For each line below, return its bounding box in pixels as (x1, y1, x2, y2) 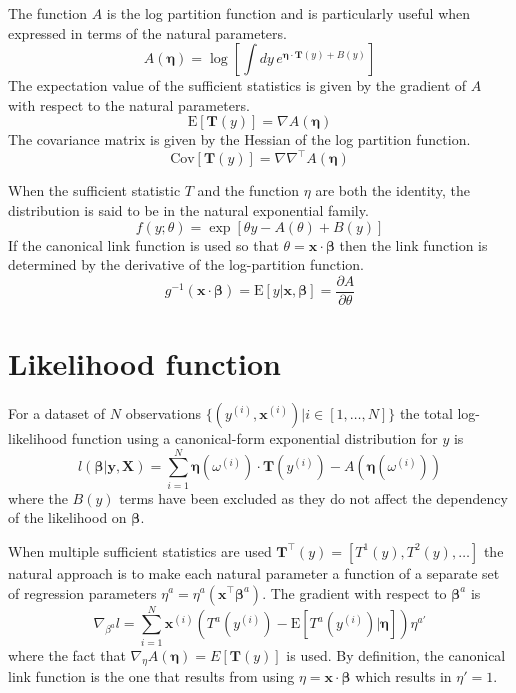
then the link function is (339, 234, 488, 255)
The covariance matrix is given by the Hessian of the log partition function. (8, 129, 471, 150)
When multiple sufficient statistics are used (8, 540, 272, 561)
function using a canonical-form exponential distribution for (71, 428, 438, 449)
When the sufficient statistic (8, 180, 181, 201)
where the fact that (8, 644, 126, 665)
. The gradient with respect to (262, 582, 447, 603)
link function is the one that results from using (8, 666, 295, 687)
